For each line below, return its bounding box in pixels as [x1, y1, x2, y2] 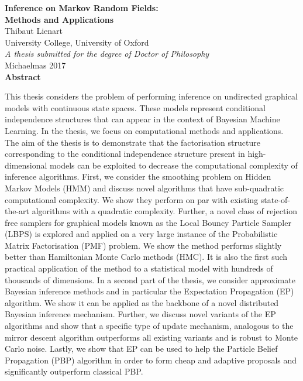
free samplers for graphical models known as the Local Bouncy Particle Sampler [5, 216, 291, 228]
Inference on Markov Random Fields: [5, 2, 159, 13]
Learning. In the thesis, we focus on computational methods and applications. [5, 124, 284, 136]
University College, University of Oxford [5, 36, 149, 48]
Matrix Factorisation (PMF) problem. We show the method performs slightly [5, 239, 282, 251]
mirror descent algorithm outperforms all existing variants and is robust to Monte [5, 331, 298, 343]
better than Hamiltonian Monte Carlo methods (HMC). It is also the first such [5, 250, 288, 263]
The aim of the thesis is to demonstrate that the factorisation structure [5, 136, 260, 148]
